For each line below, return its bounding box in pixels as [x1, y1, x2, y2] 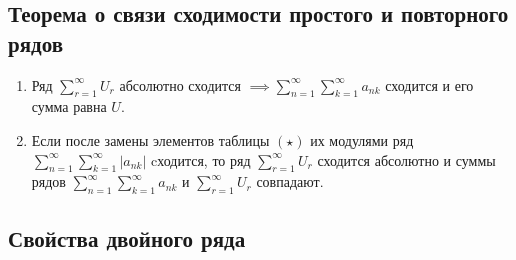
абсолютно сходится [119, 74, 241, 95]
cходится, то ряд [151, 149, 251, 170]
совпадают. [256, 171, 324, 192]
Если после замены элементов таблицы [31, 129, 270, 150]
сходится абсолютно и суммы [317, 149, 496, 170]
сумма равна [31, 96, 107, 117]
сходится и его [385, 74, 474, 95]
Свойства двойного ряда [8, 222, 246, 253]
